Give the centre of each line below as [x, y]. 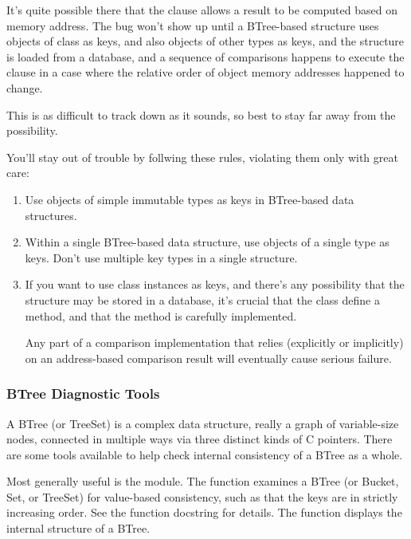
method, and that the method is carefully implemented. [161, 315]
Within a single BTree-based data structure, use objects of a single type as [207, 242]
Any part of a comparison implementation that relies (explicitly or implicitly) [214, 342]
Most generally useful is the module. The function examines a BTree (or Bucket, [203, 481]
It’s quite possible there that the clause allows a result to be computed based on [202, 10]
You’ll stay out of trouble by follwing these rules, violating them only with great [202, 157]
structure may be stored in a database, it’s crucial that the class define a [202, 299]
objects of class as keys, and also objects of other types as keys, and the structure [205, 41]
